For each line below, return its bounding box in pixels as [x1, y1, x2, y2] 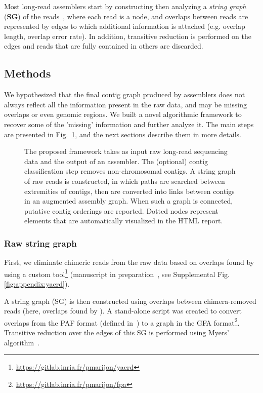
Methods [4, 65, 51, 81]
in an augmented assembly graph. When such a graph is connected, [24, 195, 233, 206]
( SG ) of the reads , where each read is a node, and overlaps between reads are [4, 11, 248, 21]
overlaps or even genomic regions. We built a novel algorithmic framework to [4, 109, 242, 120]
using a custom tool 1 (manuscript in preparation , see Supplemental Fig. [4, 267, 230, 279]
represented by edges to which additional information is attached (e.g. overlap [4, 21, 245, 31]
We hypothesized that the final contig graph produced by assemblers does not [4, 89, 245, 100]
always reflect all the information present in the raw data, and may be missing [4, 99, 247, 109]
